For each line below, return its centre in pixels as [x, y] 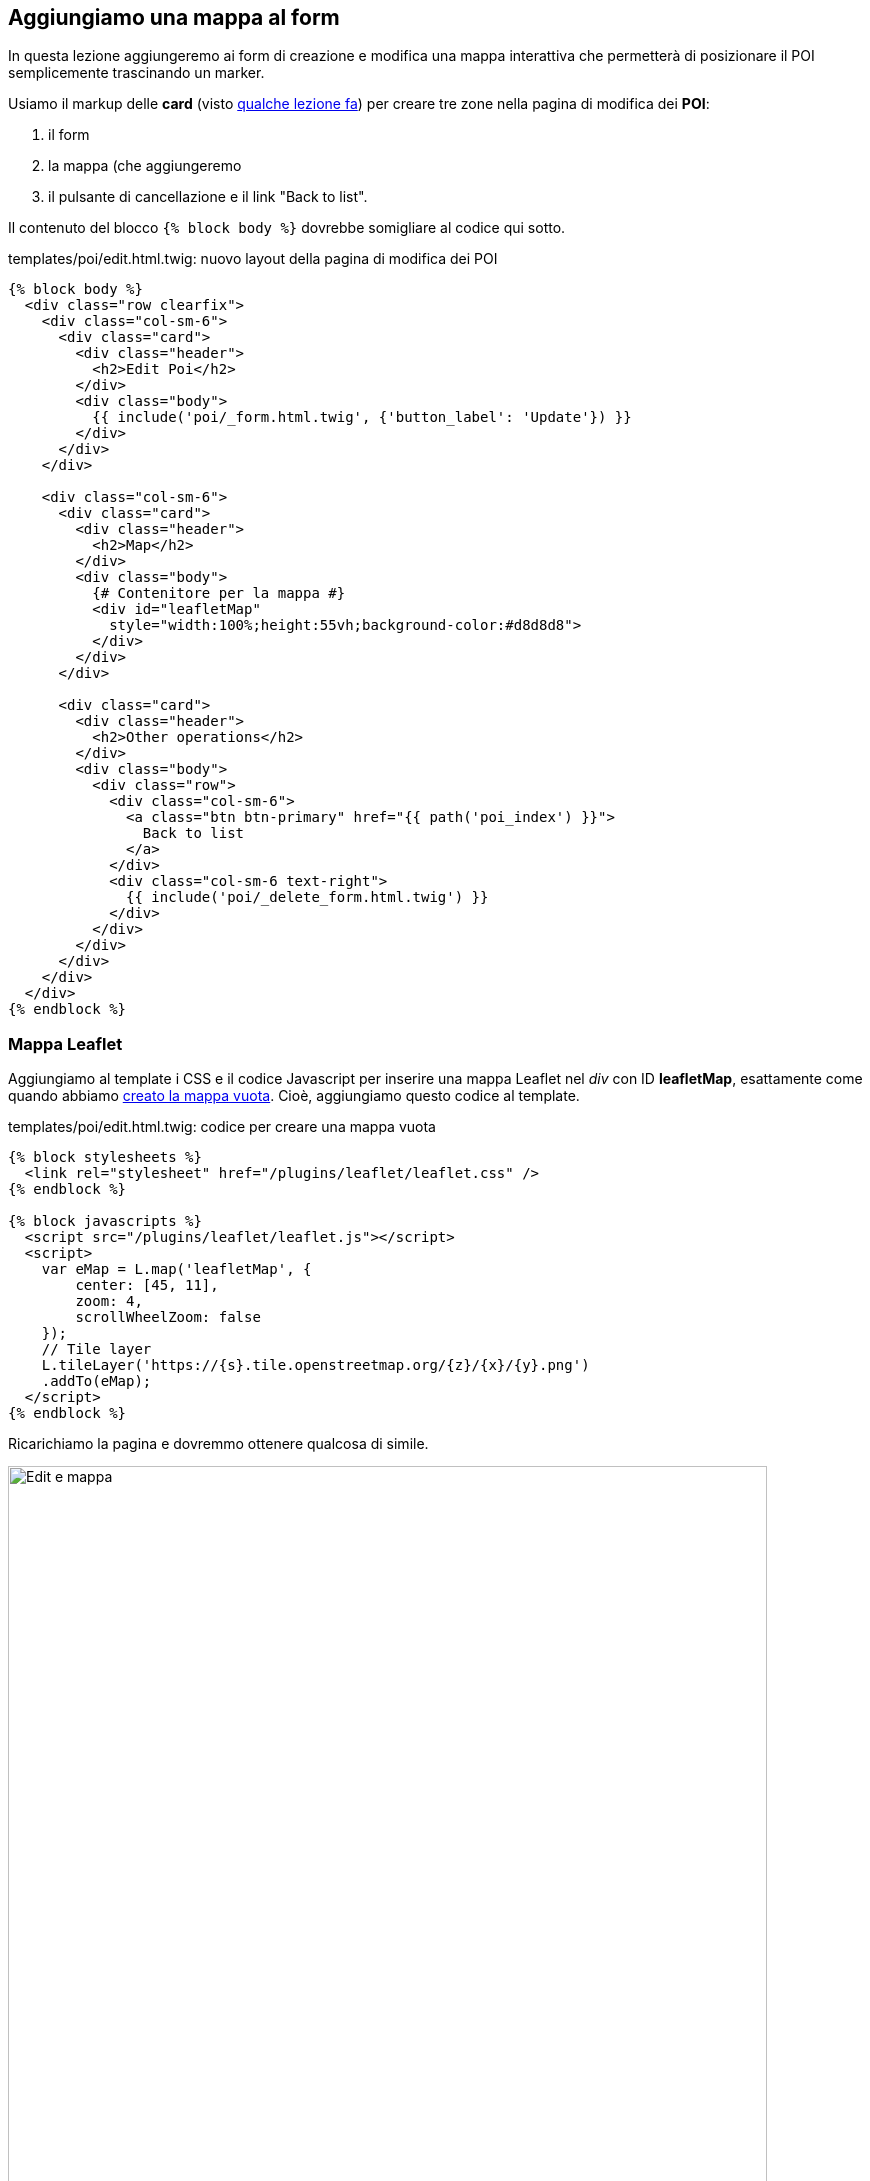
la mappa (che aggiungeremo [145, 166]
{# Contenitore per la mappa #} [219, 593]
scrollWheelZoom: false [168, 1317]
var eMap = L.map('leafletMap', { [176, 1269]
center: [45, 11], [147, 1285]
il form [69, 135]
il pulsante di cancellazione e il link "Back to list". [208, 197]
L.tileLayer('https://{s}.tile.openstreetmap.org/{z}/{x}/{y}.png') [315, 1365]
